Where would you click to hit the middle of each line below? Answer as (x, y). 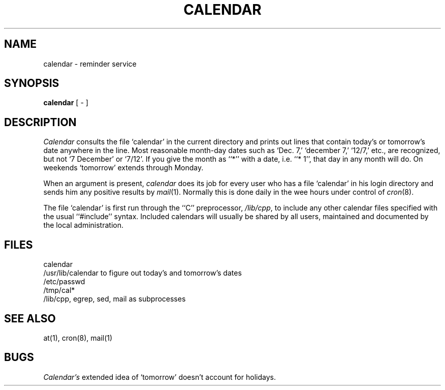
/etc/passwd (64, 282)
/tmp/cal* (59, 290)
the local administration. (83, 225)
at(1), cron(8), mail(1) (78, 338)
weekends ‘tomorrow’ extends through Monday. (123, 168)
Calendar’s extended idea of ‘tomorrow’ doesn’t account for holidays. (160, 377)
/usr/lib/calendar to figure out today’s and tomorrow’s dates (142, 273)
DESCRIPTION (40, 122)
